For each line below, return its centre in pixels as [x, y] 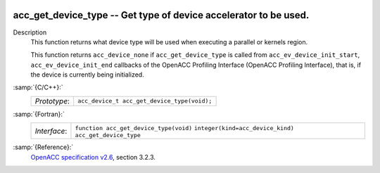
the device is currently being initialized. [87, 75]
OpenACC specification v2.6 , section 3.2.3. [93, 157]
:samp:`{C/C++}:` [38, 87]
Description [30, 32]
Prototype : [52, 101]
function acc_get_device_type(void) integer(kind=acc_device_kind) [185, 128]
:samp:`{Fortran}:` [39, 114]
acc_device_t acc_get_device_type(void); [145, 101]
